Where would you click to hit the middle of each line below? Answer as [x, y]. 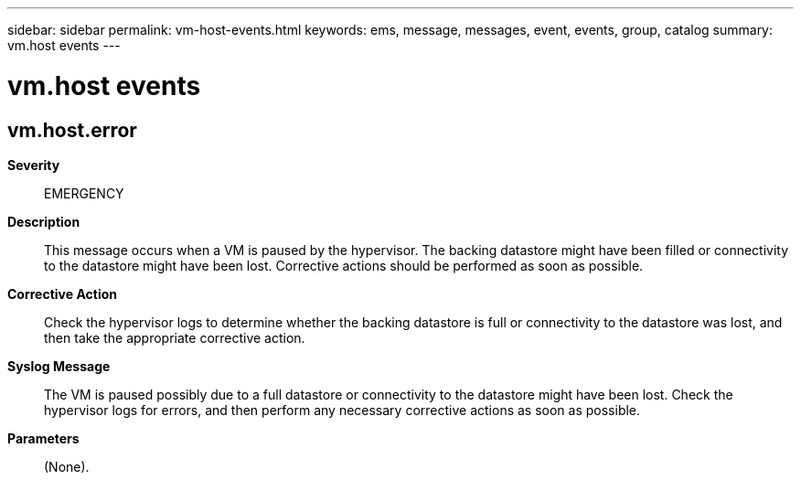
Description [44, 221]
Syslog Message [59, 366]
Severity [34, 165]
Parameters [43, 438]
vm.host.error [72, 130]
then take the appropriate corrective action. [175, 337]
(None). [67, 466]
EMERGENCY [84, 193]
